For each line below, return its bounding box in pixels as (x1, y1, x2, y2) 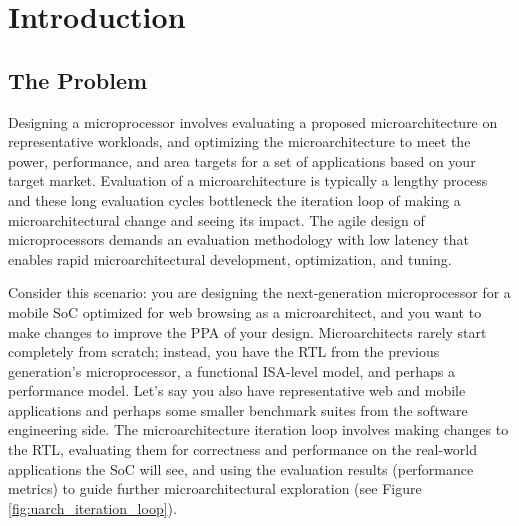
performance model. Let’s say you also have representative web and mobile (8, 380, 466, 401)
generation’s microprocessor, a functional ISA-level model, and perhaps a (8, 360, 455, 381)
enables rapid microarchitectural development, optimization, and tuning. (8, 248, 452, 269)
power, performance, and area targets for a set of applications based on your (8, 150, 476, 171)
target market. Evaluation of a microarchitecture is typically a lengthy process (8, 170, 488, 191)
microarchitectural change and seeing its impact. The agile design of (8, 209, 425, 230)
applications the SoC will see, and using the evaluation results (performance (8, 458, 474, 479)
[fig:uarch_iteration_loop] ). (8, 497, 177, 518)
